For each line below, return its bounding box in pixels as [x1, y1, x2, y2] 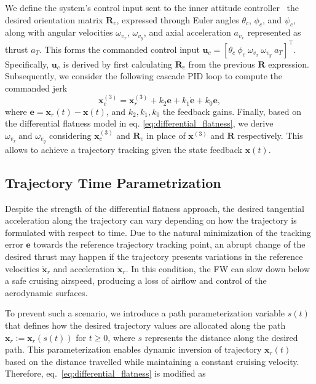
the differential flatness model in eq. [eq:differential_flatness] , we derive [5, 117, 274, 130]
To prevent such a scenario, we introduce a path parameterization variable [5, 307, 285, 319]
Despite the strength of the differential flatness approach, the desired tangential [5, 202, 304, 214]
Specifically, [5, 57, 49, 70]
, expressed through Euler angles [116, 13, 239, 26]
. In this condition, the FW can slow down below [125, 262, 310, 275]
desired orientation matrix [5, 13, 103, 26]
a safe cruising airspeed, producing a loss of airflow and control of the [5, 274, 267, 287]
